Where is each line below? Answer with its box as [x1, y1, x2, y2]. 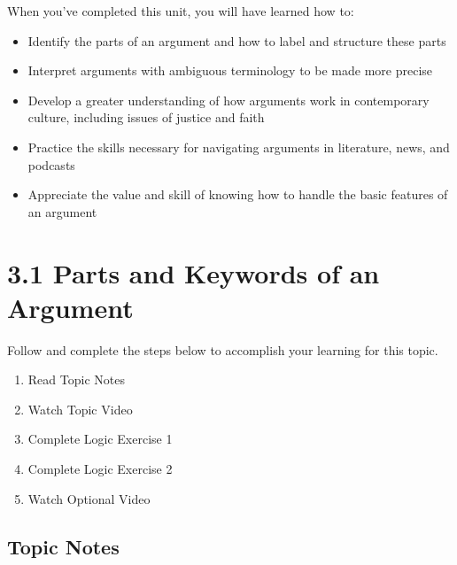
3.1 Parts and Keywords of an [7, 254, 380, 290]
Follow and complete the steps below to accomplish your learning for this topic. [7, 340, 438, 359]
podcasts [27, 155, 75, 174]
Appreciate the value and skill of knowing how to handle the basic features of [27, 185, 448, 204]
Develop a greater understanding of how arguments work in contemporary [27, 90, 430, 109]
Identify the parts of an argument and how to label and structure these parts [27, 31, 446, 50]
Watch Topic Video [27, 399, 133, 418]
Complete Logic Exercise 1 [27, 430, 173, 448]
